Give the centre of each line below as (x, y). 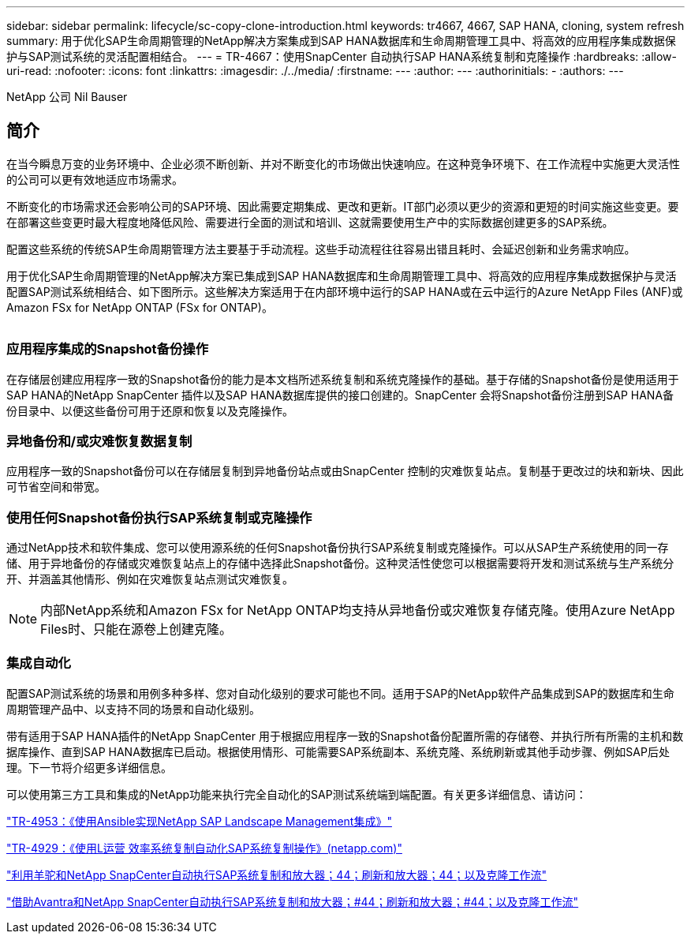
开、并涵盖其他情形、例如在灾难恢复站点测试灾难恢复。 (150, 579)
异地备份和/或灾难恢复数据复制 (99, 441)
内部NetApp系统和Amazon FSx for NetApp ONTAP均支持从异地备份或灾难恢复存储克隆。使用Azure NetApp (358, 610)
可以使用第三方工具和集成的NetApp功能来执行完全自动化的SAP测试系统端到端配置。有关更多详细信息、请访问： (297, 794)
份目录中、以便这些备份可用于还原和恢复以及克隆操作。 (150, 410)
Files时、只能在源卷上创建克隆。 (136, 629)
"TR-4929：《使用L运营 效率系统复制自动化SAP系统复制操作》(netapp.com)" (204, 848)
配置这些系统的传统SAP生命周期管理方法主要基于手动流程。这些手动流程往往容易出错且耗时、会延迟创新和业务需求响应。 (321, 249)
